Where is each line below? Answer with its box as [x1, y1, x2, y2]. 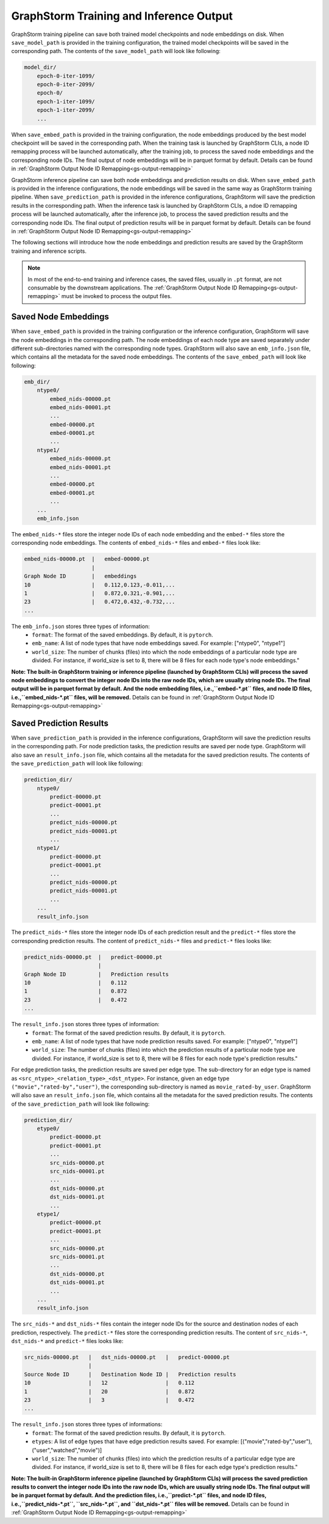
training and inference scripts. [11, 247, 87, 255]
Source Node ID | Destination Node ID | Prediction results [24, 1371, 236, 1377]
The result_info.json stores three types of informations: [11, 1421, 163, 1428]
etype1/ [37, 1210, 60, 1217]
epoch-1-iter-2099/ [37, 107, 96, 114]
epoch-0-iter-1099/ [37, 72, 96, 79]
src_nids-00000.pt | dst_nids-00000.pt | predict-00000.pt [24, 1354, 230, 1361]
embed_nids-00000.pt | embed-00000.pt [24, 556, 150, 563]
